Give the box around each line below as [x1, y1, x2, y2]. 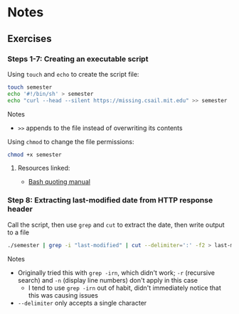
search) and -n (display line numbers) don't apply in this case [17, 276, 198, 284]
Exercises [7, 33, 52, 45]
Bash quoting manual [28, 178, 91, 186]
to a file [7, 228, 30, 237]
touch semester [7, 83, 53, 91]
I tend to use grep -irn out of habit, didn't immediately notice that [28, 283, 222, 292]
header [7, 204, 33, 214]
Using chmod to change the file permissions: [7, 137, 134, 146]
